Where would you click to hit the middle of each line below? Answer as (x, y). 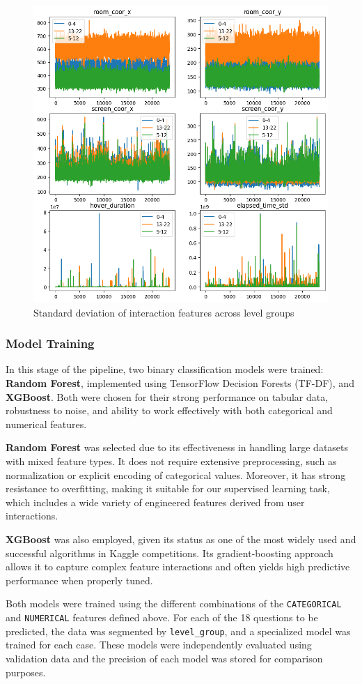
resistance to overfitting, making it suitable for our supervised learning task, (168, 488)
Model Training (50, 343)
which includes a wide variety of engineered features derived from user (155, 502)
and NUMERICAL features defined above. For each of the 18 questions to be (162, 617)
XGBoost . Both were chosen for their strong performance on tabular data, (167, 396)
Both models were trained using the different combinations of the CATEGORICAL (174, 603)
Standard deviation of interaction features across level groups (164, 312)
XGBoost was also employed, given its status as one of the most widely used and (181, 539)
